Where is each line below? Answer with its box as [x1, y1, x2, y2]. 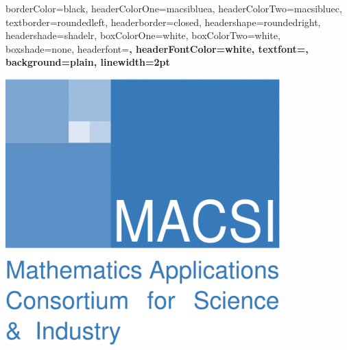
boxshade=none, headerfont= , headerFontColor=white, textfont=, [5, 41, 309, 55]
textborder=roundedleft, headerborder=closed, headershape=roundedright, [5, 14, 321, 29]
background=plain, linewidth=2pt [5, 55, 170, 69]
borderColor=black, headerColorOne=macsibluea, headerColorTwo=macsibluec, [5, 1, 342, 15]
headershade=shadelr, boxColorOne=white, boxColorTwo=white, [5, 28, 280, 42]
